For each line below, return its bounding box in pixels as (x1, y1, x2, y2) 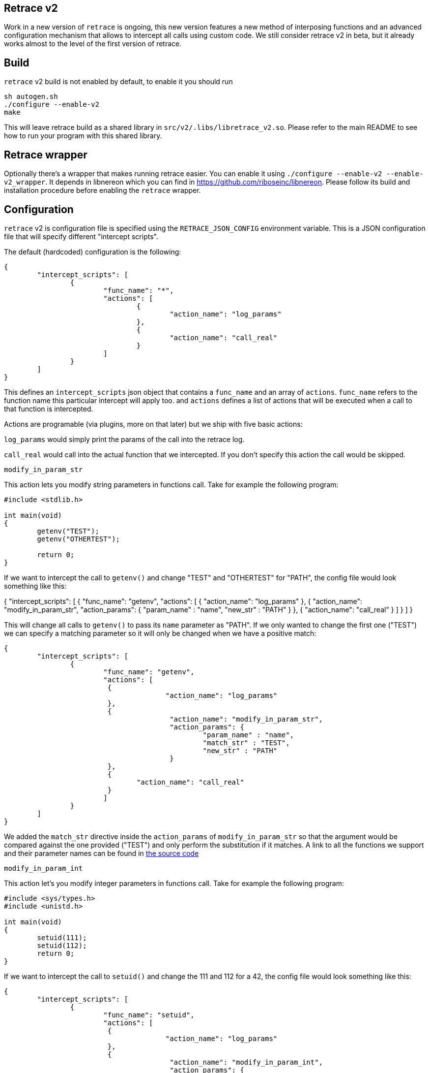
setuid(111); (37, 933, 87, 942)
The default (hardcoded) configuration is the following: (4, 247, 181, 256)
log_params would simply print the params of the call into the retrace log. (4, 435, 245, 443)
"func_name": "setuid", (103, 1010, 195, 1019)
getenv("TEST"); (37, 527, 99, 535)
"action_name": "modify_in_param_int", (170, 1058, 323, 1066)
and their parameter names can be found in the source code (4, 849, 199, 857)
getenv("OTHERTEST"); (37, 535, 120, 543)
